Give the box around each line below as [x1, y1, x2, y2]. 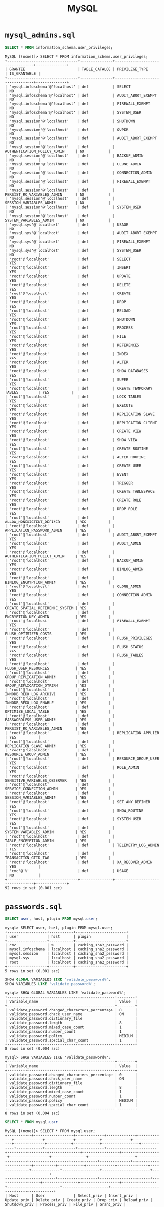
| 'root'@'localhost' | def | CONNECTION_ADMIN [5, 592, 153, 597]
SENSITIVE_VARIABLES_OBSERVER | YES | [5, 778, 111, 783]
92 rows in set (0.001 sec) [5, 885, 63, 890]
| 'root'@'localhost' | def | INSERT [5, 265, 131, 270]
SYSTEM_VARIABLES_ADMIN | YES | [5, 829, 111, 835]
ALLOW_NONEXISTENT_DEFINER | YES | [5, 519, 111, 524]
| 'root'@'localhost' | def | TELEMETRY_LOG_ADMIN [5, 843, 160, 848]
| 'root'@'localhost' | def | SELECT [5, 257, 131, 261]
